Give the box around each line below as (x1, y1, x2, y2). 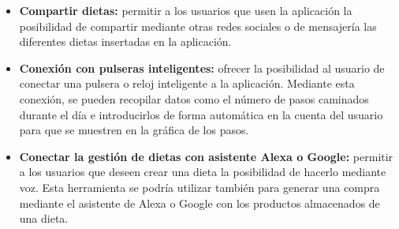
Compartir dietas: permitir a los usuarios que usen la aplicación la (19, 2, 352, 18)
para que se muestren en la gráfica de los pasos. (19, 122, 249, 138)
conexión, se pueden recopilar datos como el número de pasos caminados (19, 90, 369, 107)
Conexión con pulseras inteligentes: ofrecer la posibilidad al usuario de (19, 59, 385, 76)
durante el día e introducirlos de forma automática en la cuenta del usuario (19, 106, 383, 122)
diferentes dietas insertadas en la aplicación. (19, 33, 232, 50)
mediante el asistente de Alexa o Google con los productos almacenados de (19, 194, 380, 211)
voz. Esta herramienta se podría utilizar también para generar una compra (19, 178, 380, 195)
